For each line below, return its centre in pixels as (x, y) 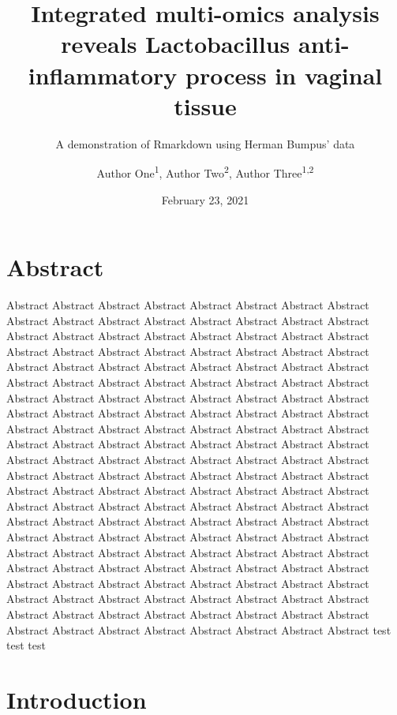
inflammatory (103, 75)
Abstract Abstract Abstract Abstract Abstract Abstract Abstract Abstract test (199, 629)
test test (26, 645)
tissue (205, 105)
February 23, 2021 (205, 199)
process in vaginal (284, 75)
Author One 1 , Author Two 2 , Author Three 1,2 (205, 172)
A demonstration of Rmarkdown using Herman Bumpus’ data (205, 143)
